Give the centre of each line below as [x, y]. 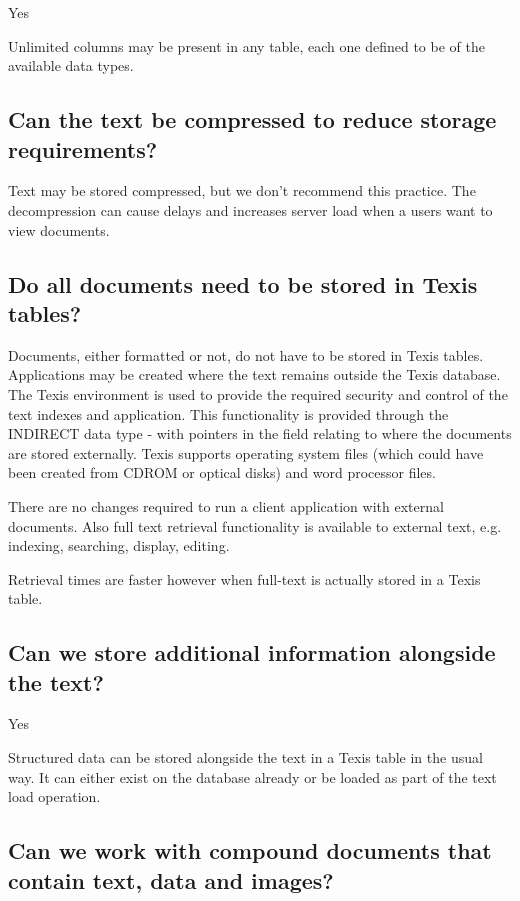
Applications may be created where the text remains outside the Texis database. [254, 374]
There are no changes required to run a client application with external [226, 505]
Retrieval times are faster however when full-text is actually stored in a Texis [244, 578]
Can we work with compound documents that [250, 850]
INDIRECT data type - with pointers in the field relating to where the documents [260, 433]
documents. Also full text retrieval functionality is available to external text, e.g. [255, 525]
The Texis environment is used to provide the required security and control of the [258, 393]
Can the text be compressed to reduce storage [252, 119]
